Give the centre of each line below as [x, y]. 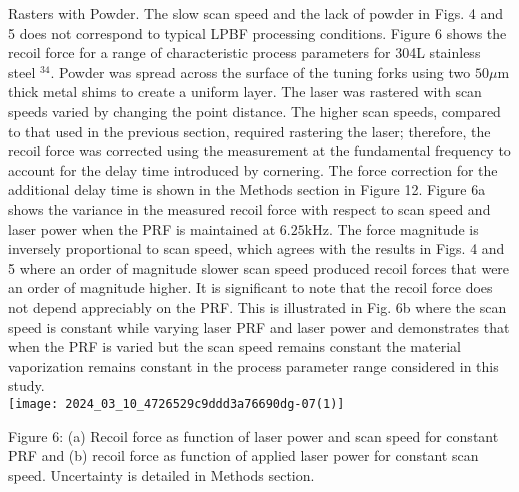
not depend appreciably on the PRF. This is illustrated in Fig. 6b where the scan [257, 306]
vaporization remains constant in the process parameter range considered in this [253, 365]
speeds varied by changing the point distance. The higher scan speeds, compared [254, 110]
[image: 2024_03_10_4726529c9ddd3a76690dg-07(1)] [176, 403]
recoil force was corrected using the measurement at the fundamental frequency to [259, 150]
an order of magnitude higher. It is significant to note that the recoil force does [250, 287]
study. [26, 385]
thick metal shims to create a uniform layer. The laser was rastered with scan [245, 91]
